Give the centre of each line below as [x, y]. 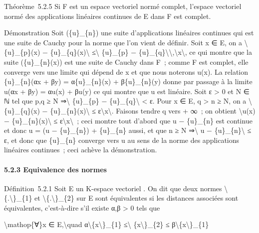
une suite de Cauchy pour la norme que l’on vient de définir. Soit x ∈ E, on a [123, 42]
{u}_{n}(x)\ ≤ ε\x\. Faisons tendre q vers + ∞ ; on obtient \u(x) [153, 110]
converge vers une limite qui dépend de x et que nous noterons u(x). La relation [126, 71]
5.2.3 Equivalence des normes [55, 169]
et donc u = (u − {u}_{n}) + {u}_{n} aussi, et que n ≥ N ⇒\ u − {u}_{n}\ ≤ [128, 130]
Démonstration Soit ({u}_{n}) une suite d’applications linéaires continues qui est [129, 33]
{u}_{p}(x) [22, 52]
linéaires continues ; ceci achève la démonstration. [81, 150]
